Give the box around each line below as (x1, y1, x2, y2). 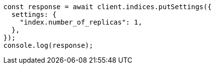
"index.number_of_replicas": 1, (19, 18, 142, 26)
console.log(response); (3, 41, 93, 49)
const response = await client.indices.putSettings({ (3, 3, 212, 11)
